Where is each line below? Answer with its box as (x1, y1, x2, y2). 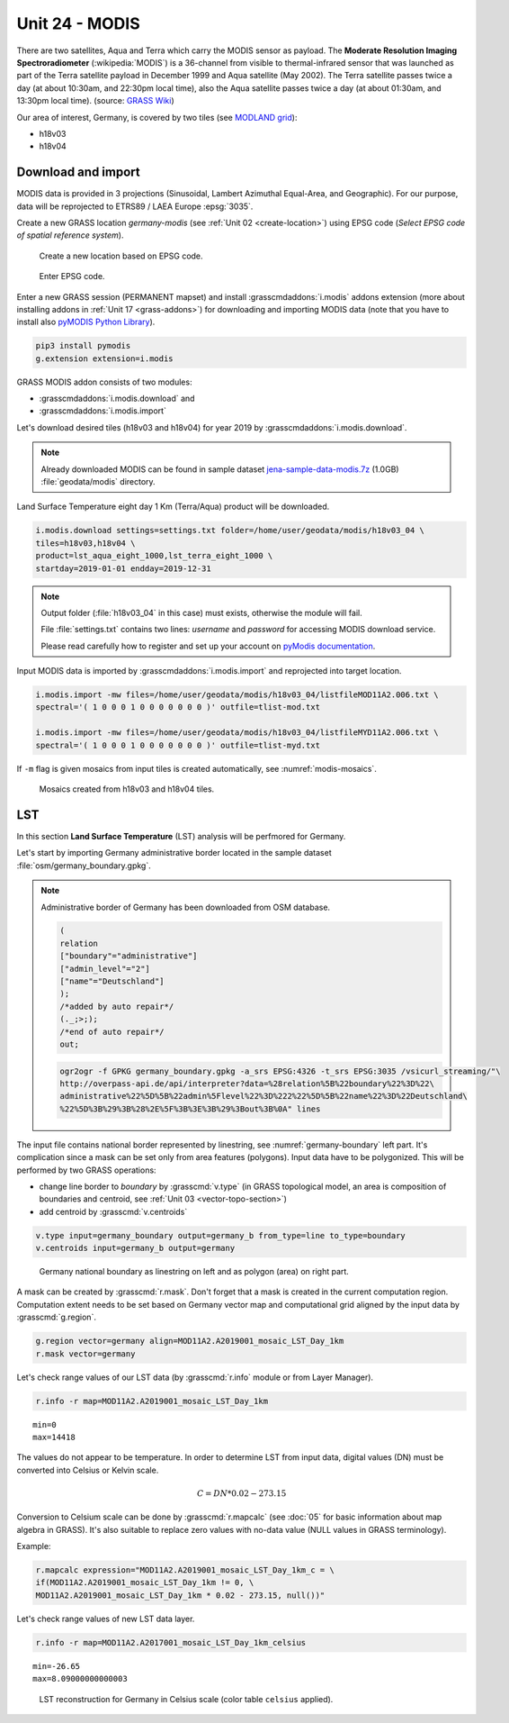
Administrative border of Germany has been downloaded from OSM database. (40, 902, 331, 912)
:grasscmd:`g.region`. (16, 1311, 96, 1323)
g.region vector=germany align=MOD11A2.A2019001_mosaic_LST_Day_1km (35, 1336, 344, 1347)
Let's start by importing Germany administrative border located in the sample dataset (16, 848, 332, 858)
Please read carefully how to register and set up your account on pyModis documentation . (40, 640, 376, 651)
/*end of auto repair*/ (59, 1027, 165, 1037)
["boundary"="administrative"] (59, 951, 198, 961)
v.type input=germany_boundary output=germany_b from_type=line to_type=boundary (35, 1230, 406, 1240)
